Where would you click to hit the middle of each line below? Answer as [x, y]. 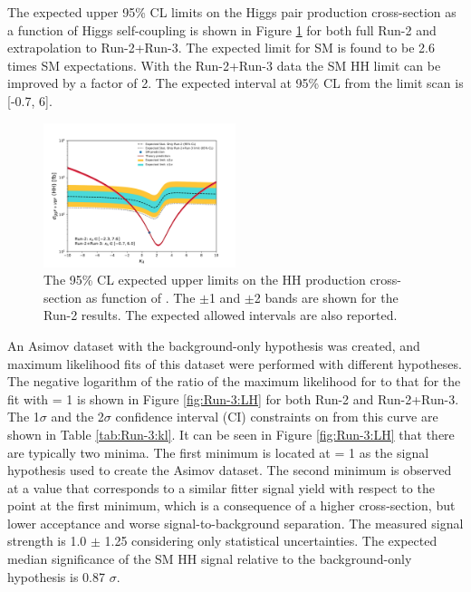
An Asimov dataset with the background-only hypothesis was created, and [214, 345]
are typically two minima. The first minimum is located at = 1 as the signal [218, 452]
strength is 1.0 [47, 541]
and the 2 [77, 417]
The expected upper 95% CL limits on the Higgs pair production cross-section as [232, 12]
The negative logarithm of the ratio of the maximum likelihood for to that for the [234, 381]
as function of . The [140, 297]
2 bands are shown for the [326, 297]
